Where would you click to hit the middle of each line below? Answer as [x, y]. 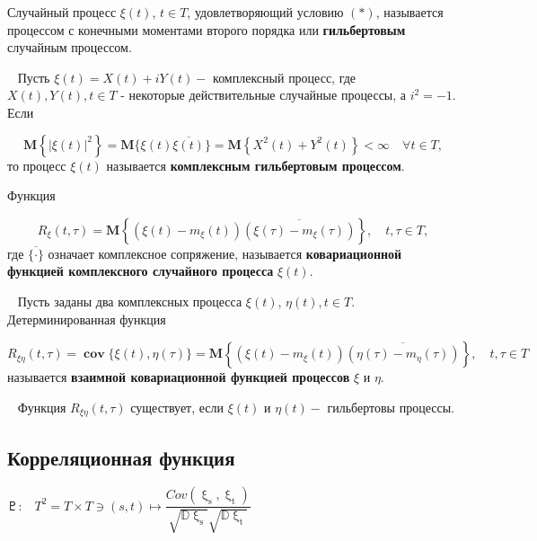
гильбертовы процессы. [391, 407]
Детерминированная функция [87, 319]
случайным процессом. [70, 47]
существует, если [177, 407]
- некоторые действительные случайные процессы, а [264, 95]
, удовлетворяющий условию [265, 12]
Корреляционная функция [121, 457]
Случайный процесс [62, 12]
